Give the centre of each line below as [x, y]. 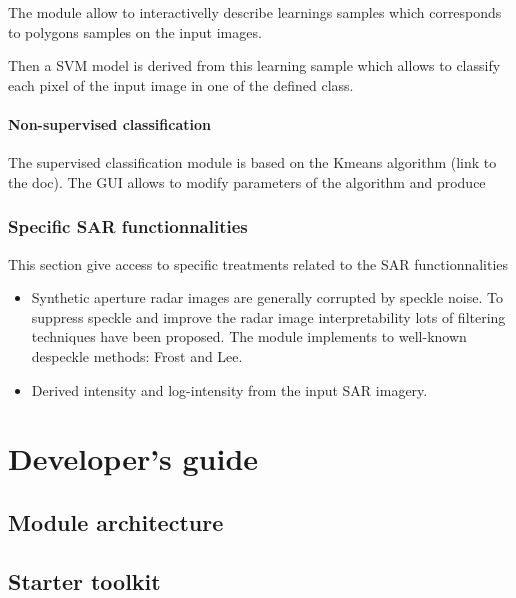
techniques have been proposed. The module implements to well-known [249, 336]
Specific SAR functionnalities [128, 226]
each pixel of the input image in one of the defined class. [181, 84]
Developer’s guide [133, 458]
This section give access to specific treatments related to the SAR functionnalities [258, 263]
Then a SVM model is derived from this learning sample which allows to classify [254, 65]
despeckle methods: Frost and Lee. [137, 355]
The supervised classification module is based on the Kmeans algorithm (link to [252, 162]
